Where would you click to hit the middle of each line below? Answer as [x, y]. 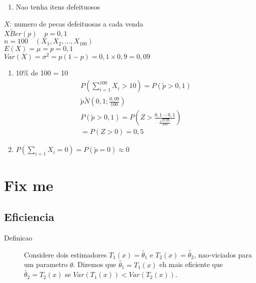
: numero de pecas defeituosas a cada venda [76, 23]
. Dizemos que [95, 264]
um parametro [46, 264]
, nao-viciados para [223, 254]
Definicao [18, 237]
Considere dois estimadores [65, 254]
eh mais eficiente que [191, 264]
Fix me [29, 185]
